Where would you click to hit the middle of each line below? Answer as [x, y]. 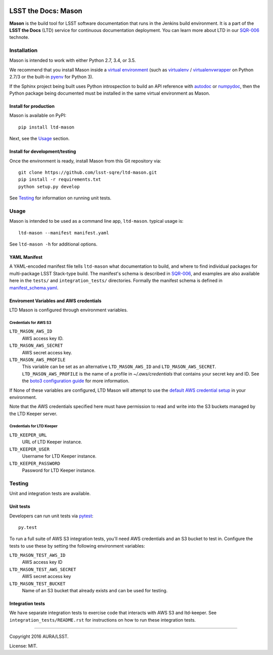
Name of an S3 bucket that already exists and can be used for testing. [95, 591]
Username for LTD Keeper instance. [59, 456]
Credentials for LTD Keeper [33, 426]
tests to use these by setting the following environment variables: [77, 546]
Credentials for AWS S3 [30, 322]
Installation [24, 51]
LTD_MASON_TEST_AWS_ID [37, 555]
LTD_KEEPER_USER [30, 449]
